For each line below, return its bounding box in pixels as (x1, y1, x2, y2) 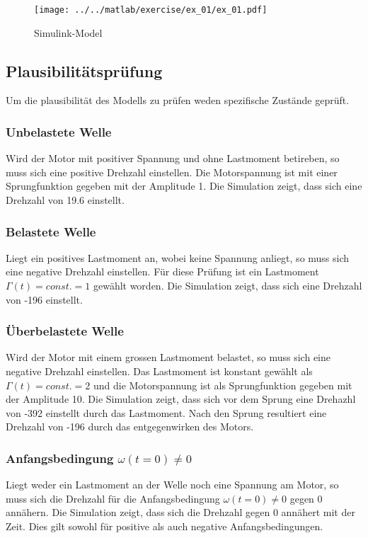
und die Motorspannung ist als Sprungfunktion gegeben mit (93, 377, 352, 392)
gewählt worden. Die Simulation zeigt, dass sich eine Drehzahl (93, 278, 362, 293)
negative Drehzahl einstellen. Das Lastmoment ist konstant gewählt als (6, 364, 313, 379)
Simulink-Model (34, 25, 103, 40)
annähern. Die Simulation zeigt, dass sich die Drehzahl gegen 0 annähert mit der (6, 505, 355, 520)
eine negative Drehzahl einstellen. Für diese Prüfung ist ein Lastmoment (6, 264, 319, 279)
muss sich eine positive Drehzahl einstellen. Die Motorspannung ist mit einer (6, 164, 338, 179)
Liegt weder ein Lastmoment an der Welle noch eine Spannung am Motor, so (6, 477, 339, 492)
